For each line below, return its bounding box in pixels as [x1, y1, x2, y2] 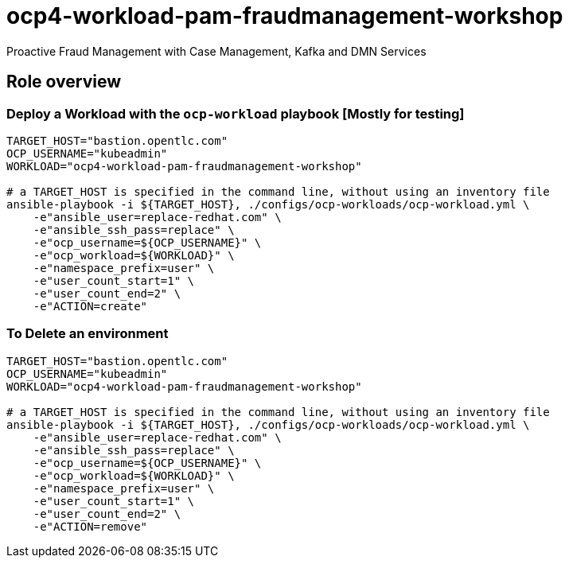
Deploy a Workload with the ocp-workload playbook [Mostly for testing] [6, 105, 465, 122]
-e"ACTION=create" [33, 299, 148, 313]
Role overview [6, 72, 122, 92]
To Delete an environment [6, 325, 169, 342]
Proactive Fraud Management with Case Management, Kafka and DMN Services [6, 44, 427, 58]
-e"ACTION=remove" [33, 519, 148, 533]
